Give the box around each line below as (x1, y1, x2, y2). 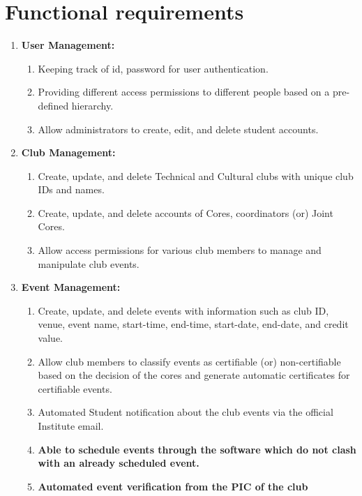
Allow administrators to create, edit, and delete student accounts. (38, 121, 319, 136)
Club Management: (21, 145, 116, 160)
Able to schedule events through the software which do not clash (38, 442, 356, 456)
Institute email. (38, 419, 104, 433)
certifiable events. (38, 381, 112, 396)
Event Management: (21, 280, 121, 294)
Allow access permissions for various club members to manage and (38, 243, 322, 257)
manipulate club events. (38, 256, 139, 271)
